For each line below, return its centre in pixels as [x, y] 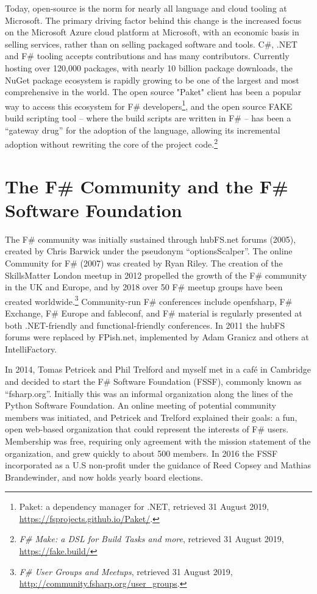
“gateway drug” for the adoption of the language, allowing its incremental [143, 130]
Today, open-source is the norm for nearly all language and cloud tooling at [146, 8]
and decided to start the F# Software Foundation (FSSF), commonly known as [153, 381]
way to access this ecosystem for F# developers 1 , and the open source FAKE [149, 105]
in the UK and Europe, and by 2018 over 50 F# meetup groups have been [144, 287]
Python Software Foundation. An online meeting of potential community [141, 405]
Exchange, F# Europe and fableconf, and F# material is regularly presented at [154, 313]
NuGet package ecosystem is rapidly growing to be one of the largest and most [152, 80]
